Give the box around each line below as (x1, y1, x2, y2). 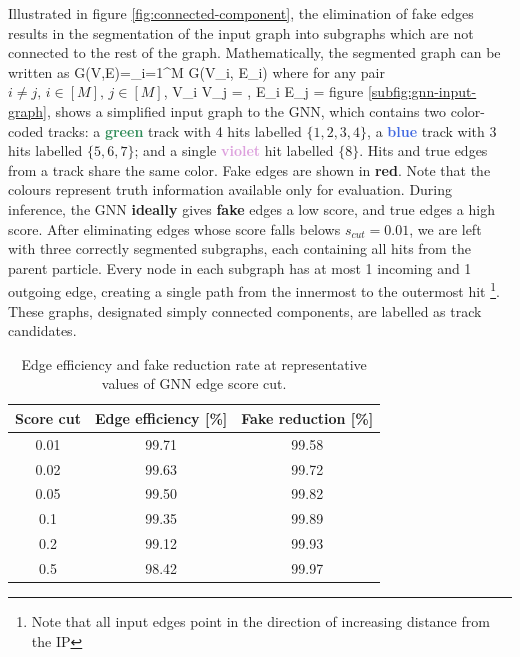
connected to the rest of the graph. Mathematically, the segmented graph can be (8, 42, 501, 63)
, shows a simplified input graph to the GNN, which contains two (46, 100, 447, 121)
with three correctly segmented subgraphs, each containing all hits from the (8, 238, 471, 259)
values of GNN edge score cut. (101, 373, 287, 394)
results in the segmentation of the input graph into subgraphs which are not (8, 22, 474, 43)
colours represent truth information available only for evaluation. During (8, 179, 453, 200)
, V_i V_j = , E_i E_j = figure (163, 81, 364, 102)
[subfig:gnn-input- (367, 81, 477, 102)
